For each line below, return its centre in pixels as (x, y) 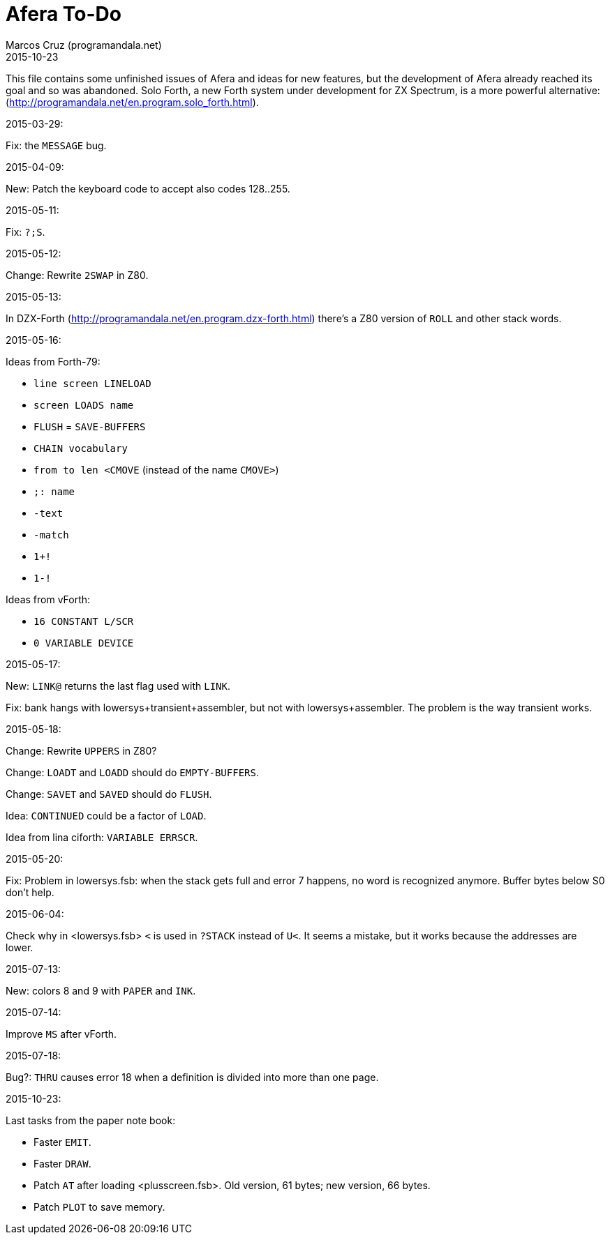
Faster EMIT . (62, 1142)
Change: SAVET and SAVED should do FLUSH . (109, 794)
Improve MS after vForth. (61, 1034)
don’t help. (30, 892)
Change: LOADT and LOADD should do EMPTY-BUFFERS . (132, 772)
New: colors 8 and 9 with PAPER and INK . (101, 990)
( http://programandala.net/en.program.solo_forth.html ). (132, 102)
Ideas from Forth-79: (53, 361)
